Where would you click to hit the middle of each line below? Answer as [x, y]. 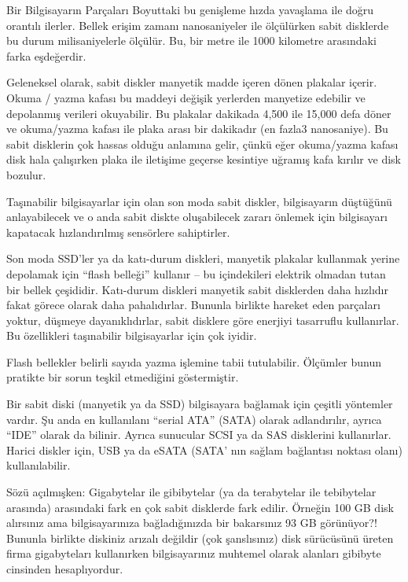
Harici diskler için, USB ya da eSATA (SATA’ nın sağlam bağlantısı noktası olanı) [204, 449]
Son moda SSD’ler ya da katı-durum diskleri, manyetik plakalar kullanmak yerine [203, 258]
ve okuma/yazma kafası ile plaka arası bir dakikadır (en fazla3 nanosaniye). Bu [197, 129]
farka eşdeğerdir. [46, 55]
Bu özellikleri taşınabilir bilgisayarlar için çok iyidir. [132, 335]
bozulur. [26, 174]
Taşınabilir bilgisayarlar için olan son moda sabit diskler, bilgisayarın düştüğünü [199, 201]
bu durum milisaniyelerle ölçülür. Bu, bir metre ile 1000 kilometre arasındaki [191, 41]
